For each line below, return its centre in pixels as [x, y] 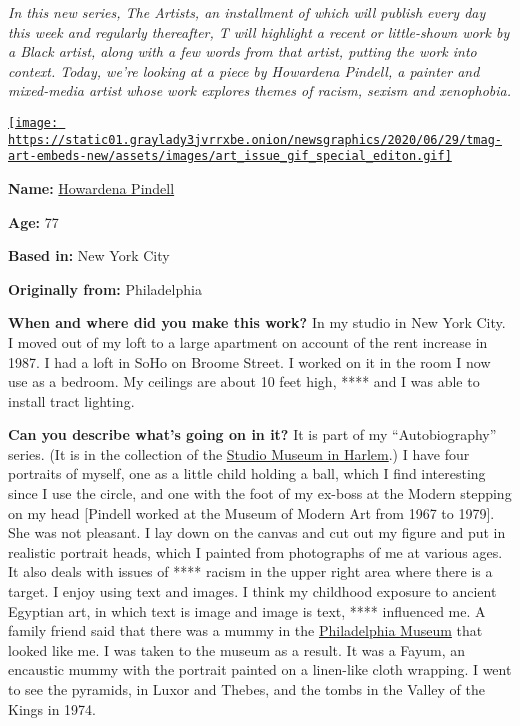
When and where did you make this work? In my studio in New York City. [257, 322]
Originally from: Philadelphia [105, 288]
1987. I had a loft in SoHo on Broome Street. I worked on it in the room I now [249, 361]
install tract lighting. [71, 400]
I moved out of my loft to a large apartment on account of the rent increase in [248, 341]
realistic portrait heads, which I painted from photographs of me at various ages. [255, 551]
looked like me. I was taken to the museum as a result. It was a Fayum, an [237, 649]
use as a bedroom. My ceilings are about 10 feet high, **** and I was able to [244, 381]
